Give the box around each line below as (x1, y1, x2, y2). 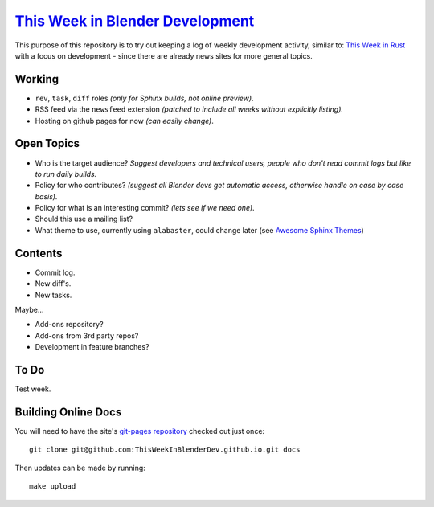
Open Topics (14, 137, 80, 150)
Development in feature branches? (35, 342, 149, 352)
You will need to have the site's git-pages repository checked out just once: (14, 426, 265, 435)
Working (14, 72, 59, 86)
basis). (35, 191, 58, 201)
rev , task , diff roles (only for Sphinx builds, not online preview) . (35, 93, 254, 103)
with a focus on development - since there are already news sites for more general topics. (14, 51, 313, 60)
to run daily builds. (35, 169, 97, 178)
